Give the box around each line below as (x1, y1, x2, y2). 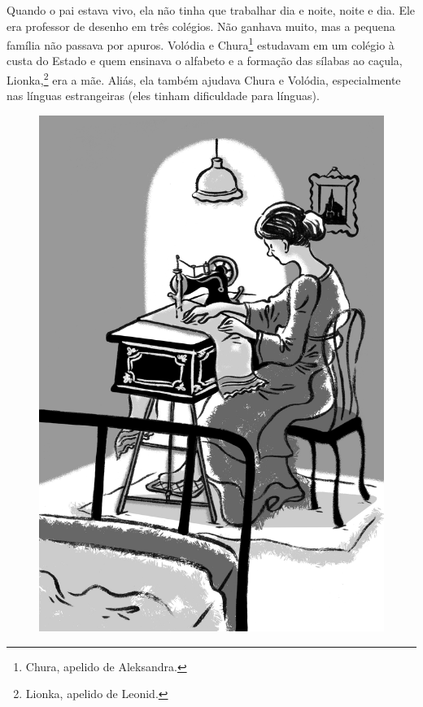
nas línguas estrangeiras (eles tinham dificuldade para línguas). (7, 87, 320, 104)
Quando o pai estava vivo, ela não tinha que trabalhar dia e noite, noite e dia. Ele (7, 2, 416, 18)
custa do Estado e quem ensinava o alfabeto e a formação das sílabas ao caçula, (7, 52, 403, 69)
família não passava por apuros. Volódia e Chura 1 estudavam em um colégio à (7, 34, 395, 53)
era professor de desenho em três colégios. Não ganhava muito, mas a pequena (7, 17, 395, 34)
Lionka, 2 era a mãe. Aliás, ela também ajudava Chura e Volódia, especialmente (7, 69, 401, 88)
